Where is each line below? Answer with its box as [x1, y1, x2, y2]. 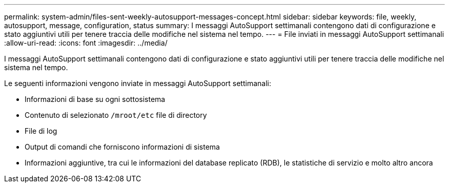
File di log [25, 127, 57, 135]
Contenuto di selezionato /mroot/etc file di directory [25, 111, 207, 119]
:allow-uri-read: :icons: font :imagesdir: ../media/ [4, 38, 168, 47]
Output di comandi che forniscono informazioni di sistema [25, 142, 220, 151]
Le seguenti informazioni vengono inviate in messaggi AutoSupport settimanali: [4, 79, 271, 88]
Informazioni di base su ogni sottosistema [25, 95, 166, 103]
